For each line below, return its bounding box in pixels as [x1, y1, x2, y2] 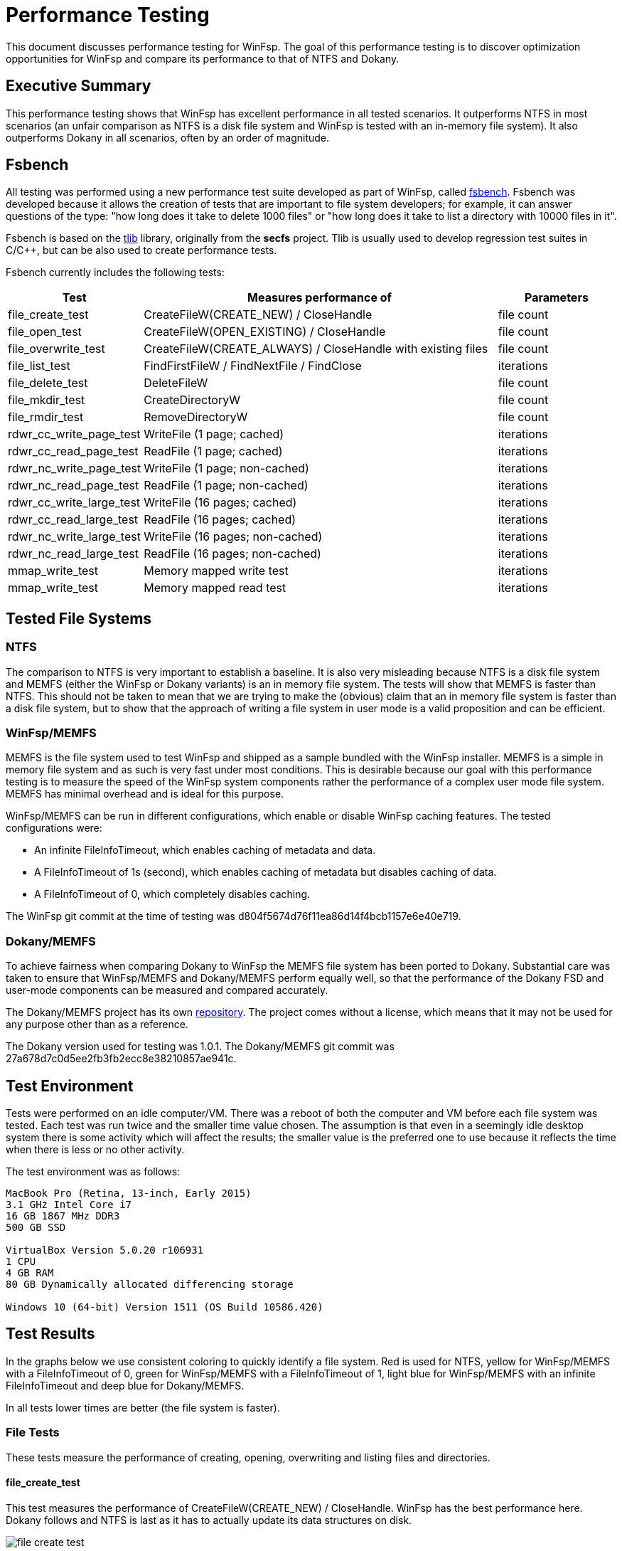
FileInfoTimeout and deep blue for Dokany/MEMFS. [6, 1379, 245, 1392]
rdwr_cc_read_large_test [8, 512, 139, 527]
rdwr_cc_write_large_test [8, 495, 141, 510]
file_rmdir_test [8, 410, 84, 425]
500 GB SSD [6, 1222, 66, 1233]
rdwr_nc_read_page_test [8, 478, 139, 493]
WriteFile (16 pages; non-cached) [144, 529, 323, 544]
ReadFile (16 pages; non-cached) [144, 546, 321, 561]
